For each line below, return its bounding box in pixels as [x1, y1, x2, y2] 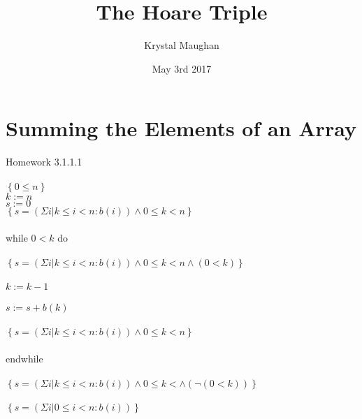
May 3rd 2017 [152, 61, 212, 75]
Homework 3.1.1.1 [6, 154, 82, 169]
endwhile [6, 351, 43, 365]
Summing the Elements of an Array [6, 114, 356, 142]
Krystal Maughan [144, 38, 219, 52]
